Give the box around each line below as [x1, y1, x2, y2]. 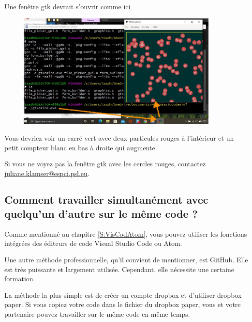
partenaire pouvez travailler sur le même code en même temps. [4, 309, 190, 319]
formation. [4, 274, 35, 284]
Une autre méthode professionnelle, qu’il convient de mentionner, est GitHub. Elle [4, 255, 248, 265]
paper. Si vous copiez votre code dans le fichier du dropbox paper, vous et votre [4, 299, 241, 309]
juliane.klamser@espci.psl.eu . [4, 168, 89, 178]
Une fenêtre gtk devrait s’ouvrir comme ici [4, 1, 131, 11]
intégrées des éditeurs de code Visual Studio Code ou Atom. [4, 238, 182, 248]
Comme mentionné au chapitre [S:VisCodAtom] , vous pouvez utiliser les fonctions [4, 228, 247, 239]
